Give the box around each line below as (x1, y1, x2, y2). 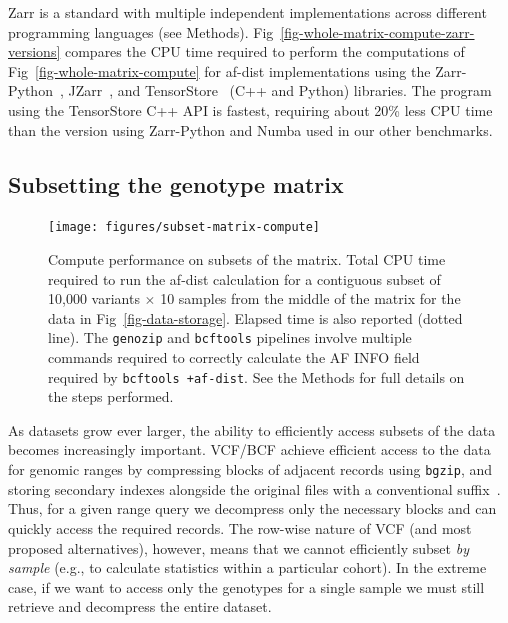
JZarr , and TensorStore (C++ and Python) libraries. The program (68, 80, 492, 101)
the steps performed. (48, 386, 174, 407)
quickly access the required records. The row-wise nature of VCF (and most (8, 517, 472, 538)
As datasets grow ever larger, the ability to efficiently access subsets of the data (8, 419, 496, 440)
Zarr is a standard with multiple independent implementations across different (8, 2, 487, 22)
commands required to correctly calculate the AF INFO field (48, 347, 420, 368)
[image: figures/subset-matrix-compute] (48, 220, 321, 235)
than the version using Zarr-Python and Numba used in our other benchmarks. (8, 119, 493, 140)
